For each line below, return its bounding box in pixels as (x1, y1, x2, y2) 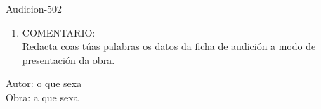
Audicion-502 (6, 1, 63, 15)
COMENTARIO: (22, 25, 96, 39)
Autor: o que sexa (6, 76, 82, 91)
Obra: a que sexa (6, 89, 79, 104)
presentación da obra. (22, 52, 115, 67)
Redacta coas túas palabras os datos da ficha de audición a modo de (22, 39, 316, 53)
